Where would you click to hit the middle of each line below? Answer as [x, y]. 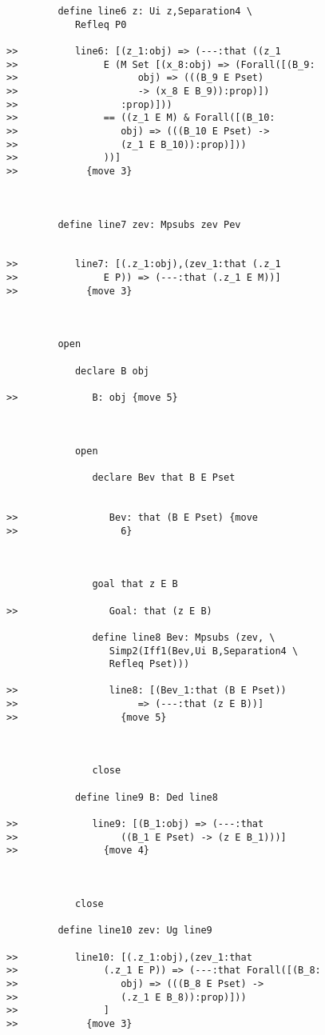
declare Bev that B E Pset [164, 477]
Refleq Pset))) [149, 664]
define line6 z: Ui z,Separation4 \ [155, 11]
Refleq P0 [101, 24]
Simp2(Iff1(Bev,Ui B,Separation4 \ [204, 651]
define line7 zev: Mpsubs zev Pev [149, 224]
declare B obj [112, 371]
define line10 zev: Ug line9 [135, 931]
